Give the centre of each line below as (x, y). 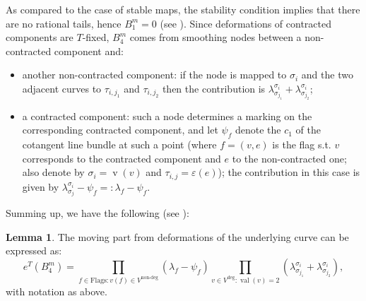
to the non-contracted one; (289, 158)
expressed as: (34, 250)
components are (40, 37)
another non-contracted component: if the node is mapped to (154, 75)
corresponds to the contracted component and (122, 158)
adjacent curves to (62, 88)
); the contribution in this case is (289, 172)
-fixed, (96, 37)
